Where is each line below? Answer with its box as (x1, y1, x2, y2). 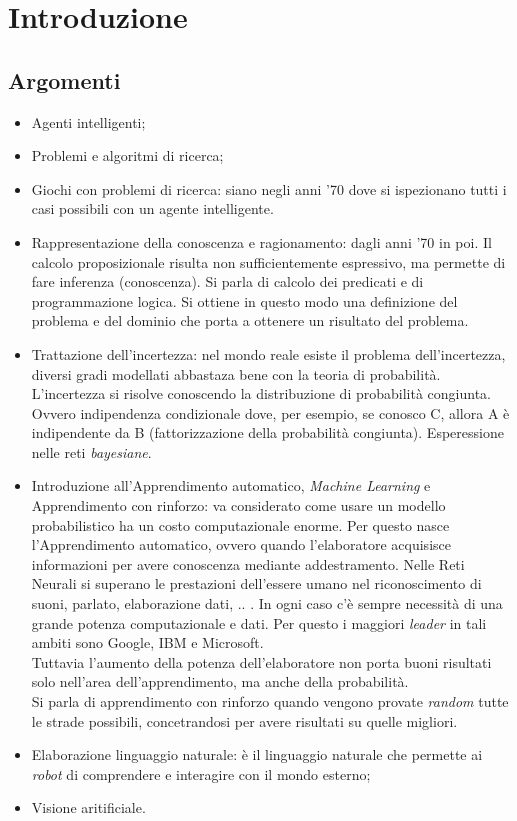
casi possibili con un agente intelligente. (31, 198, 274, 219)
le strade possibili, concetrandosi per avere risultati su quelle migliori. (31, 710, 458, 731)
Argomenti (8, 64, 121, 95)
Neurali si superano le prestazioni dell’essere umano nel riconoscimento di (31, 573, 482, 594)
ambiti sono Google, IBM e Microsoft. (31, 632, 264, 653)
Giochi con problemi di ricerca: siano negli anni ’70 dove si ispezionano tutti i (31, 178, 507, 199)
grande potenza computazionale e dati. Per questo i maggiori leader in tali (31, 612, 487, 633)
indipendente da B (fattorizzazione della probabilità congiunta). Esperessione (31, 422, 504, 443)
